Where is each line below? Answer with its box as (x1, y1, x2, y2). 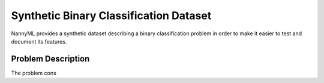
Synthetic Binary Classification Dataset (11, 9, 212, 22)
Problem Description (11, 54, 90, 64)
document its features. (11, 38, 67, 45)
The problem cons (11, 69, 56, 76)
